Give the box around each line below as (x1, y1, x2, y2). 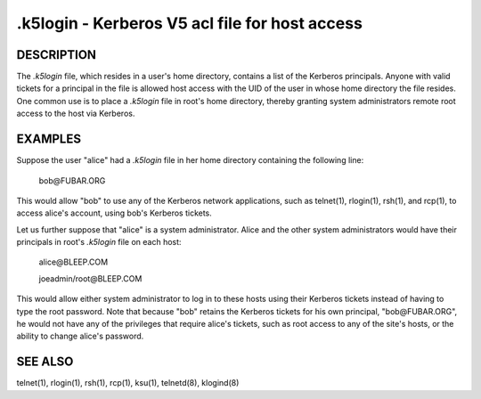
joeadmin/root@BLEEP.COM (38, 273, 143, 284)
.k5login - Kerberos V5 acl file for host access (16, 13, 363, 33)
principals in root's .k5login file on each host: (16, 237, 182, 248)
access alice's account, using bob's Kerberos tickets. (16, 208, 213, 218)
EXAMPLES (16, 132, 82, 147)
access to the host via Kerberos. (16, 108, 135, 119)
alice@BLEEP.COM (38, 256, 109, 267)
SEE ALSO (16, 354, 74, 370)
